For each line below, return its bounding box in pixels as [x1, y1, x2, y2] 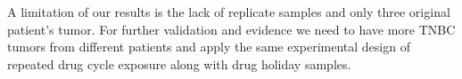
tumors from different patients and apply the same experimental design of [7, 37, 410, 56]
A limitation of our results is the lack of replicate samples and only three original [7, 3, 450, 20]
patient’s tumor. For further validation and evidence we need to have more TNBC [7, 20, 456, 38]
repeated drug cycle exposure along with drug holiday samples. [7, 54, 351, 73]
